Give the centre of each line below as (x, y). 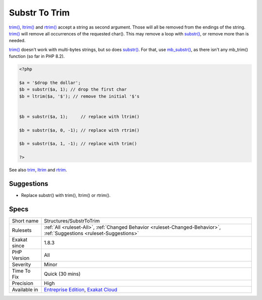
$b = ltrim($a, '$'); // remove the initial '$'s (79, 96)
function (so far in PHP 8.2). (37, 56)
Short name (25, 221)
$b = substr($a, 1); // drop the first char (73, 89)
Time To (21, 270)
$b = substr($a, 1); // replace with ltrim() (79, 117)
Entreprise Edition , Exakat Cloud (81, 289)
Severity (21, 264)
